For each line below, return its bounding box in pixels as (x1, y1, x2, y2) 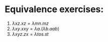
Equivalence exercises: (5, 4, 104, 15)
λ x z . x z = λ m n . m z (12, 20, 49, 26)
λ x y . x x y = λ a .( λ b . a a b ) (12, 25, 60, 31)
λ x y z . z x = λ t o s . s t (12, 31, 49, 37)
